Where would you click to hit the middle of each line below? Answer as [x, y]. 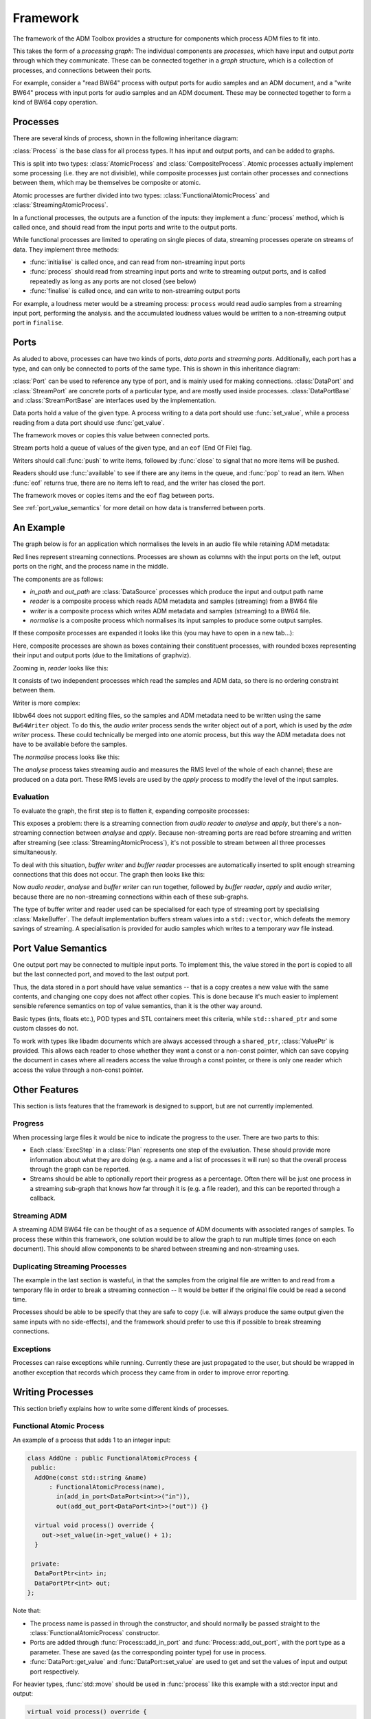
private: [46, 1564]
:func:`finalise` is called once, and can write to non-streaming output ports [135, 291]
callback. [43, 1198]
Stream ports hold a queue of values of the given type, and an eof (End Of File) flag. [132, 448]
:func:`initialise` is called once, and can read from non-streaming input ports [137, 262]
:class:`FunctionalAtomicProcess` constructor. [95, 1632]
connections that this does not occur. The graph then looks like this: [109, 875]
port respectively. [55, 1672]
